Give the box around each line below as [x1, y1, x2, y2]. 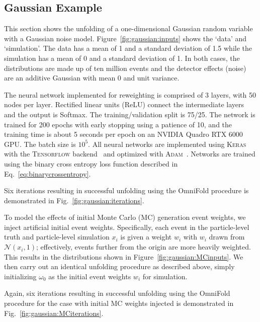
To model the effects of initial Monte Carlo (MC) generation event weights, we [4, 212, 246, 222]
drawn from [209, 231, 245, 242]
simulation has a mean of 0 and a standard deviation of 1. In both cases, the [4, 52, 240, 63]
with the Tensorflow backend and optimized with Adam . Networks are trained [4, 148, 255, 159]
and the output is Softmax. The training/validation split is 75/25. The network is [4, 109, 255, 119]
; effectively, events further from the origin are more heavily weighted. [36, 242, 251, 252]
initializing [4, 271, 37, 281]
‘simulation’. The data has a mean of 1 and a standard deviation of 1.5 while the [4, 43, 252, 53]
